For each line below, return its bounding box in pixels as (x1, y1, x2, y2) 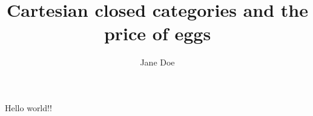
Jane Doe (140, 56, 175, 69)
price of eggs (104, 21, 211, 46)
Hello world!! (5, 101, 52, 114)
